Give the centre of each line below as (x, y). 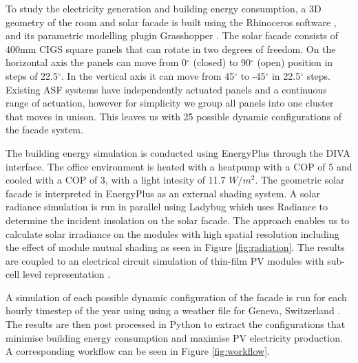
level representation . (66, 274)
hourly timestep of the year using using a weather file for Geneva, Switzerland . (173, 310)
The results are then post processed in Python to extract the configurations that (176, 324)
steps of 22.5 (32, 75)
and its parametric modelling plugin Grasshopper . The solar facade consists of (172, 35)
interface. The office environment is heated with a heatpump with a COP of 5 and (179, 166)
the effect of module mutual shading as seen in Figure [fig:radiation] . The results (175, 247)
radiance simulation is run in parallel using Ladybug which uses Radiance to (167, 207)
